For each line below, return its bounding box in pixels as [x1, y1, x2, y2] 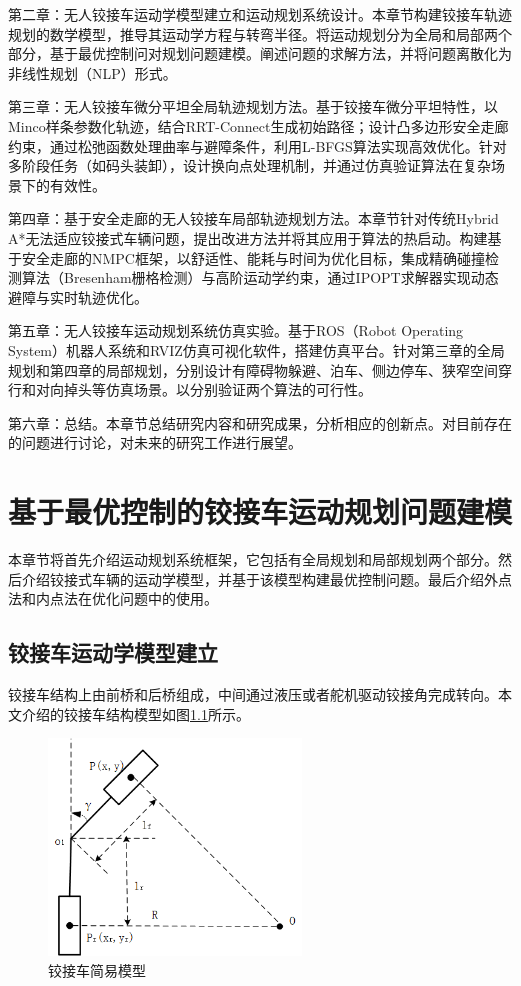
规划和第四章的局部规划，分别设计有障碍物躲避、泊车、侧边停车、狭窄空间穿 [8, 359, 512, 380]
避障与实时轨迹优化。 [8, 286, 148, 307]
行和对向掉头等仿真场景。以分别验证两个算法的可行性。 [8, 379, 372, 400]
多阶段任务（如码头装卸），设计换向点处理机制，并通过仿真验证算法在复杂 [8, 155, 491, 176]
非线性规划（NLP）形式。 [8, 62, 177, 83]
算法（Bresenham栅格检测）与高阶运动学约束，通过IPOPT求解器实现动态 [21, 267, 499, 288]
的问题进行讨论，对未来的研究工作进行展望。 [8, 432, 302, 453]
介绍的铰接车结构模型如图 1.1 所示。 [21, 703, 250, 724]
